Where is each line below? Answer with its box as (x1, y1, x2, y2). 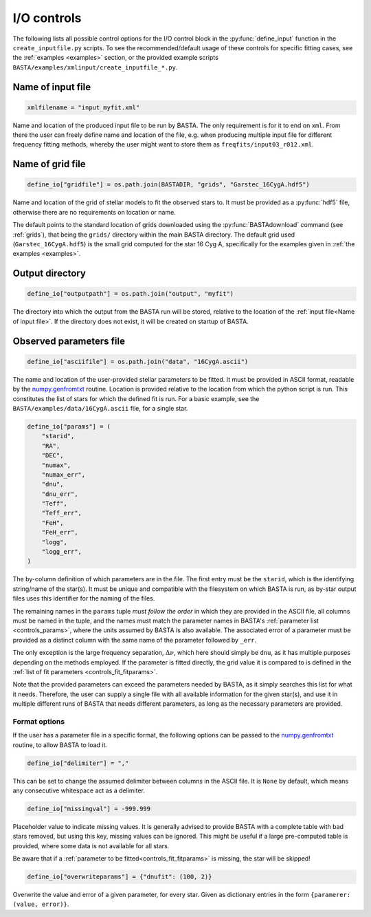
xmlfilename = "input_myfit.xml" (27, 103, 140, 111)
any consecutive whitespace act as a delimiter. (12, 786, 146, 795)
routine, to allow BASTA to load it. (12, 740, 108, 749)
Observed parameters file (12, 335, 125, 347)
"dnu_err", (41, 490, 78, 498)
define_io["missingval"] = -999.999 (27, 805, 151, 812)
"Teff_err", (41, 509, 82, 517)
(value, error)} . (12, 900, 69, 908)
